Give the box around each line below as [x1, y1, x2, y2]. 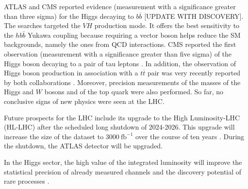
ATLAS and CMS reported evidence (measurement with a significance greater [4, 1, 236, 11]
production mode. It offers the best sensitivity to [94, 20, 240, 30]
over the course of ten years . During [135, 131, 245, 141]
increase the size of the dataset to [4, 131, 104, 141]
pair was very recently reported [147, 68, 241, 78]
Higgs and [4, 87, 34, 97]
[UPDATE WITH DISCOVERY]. [144, 11, 244, 21]
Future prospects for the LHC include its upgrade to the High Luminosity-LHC [4, 112, 240, 122]
